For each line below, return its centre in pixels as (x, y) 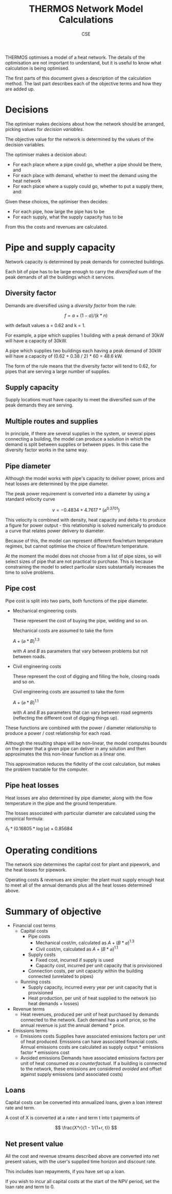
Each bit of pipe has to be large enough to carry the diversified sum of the (83, 271)
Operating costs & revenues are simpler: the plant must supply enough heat (85, 880)
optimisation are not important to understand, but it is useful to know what (83, 62)
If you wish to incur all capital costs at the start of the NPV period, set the (82, 1181)
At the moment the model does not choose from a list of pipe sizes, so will (83, 556)
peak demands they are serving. (39, 405)
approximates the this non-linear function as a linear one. (66, 754)
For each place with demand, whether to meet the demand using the (85, 175)
